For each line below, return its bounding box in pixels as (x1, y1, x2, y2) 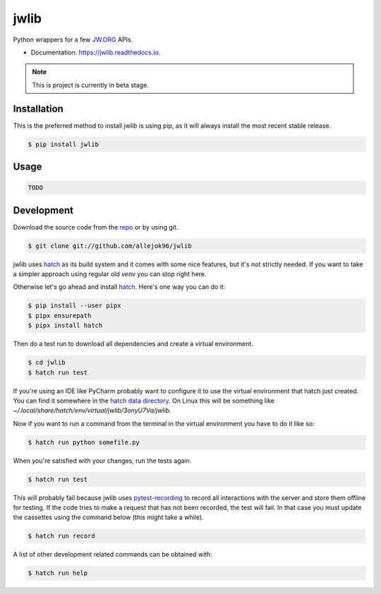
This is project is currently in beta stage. (32, 81, 150, 89)
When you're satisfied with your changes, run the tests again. (13, 456, 192, 465)
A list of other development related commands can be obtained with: (13, 550, 213, 559)
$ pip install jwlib (28, 140, 99, 148)
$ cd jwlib (28, 359, 66, 367)
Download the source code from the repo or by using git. (13, 222, 179, 231)
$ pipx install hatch (28, 321, 103, 330)
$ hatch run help (28, 569, 88, 577)
